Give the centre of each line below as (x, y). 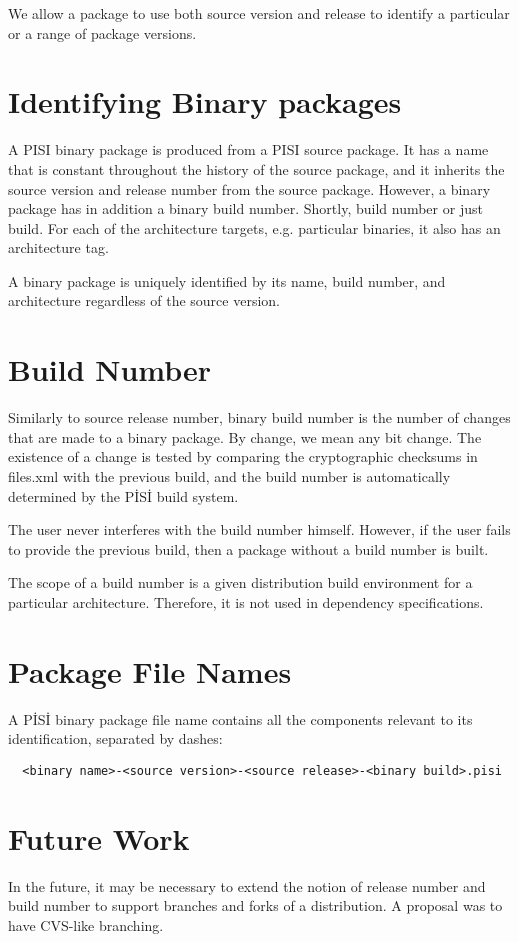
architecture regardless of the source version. (144, 300)
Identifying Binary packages (205, 101)
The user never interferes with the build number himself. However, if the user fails (259, 529)
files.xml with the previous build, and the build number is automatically (229, 475)
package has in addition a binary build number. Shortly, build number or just (245, 208)
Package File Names (150, 670)
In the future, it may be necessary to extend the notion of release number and (247, 885)
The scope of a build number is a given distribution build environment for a (240, 582)
